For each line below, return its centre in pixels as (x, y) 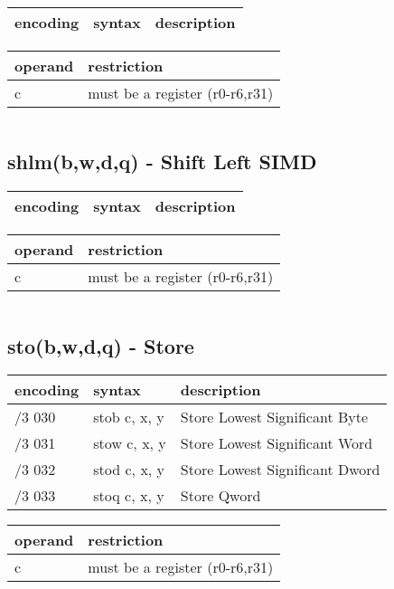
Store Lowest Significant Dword (280, 470)
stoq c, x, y (129, 496)
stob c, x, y (129, 417)
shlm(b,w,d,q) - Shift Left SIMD (162, 161)
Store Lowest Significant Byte (274, 417)
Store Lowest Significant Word (277, 443)
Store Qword (220, 496)
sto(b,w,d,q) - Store (101, 345)
